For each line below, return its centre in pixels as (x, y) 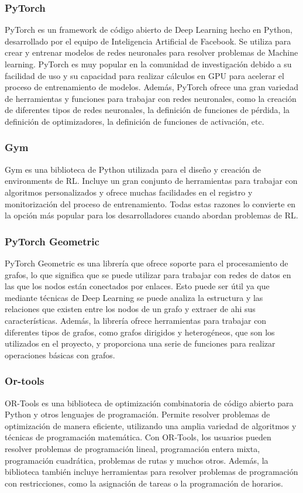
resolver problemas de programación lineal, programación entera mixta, (132, 448)
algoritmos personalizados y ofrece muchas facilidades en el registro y (129, 192)
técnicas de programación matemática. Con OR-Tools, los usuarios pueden (138, 437)
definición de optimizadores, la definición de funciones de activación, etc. (135, 121)
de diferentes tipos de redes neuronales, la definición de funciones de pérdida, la (147, 110)
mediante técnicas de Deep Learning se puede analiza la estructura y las (134, 297)
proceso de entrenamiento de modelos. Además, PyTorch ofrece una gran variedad (151, 87)
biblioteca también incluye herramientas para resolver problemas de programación (151, 472)
